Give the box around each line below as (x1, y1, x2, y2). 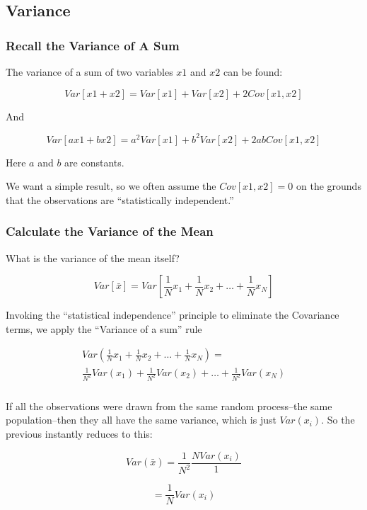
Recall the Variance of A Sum (6, 36, 180, 54)
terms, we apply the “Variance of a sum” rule (6, 321, 202, 336)
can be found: (223, 64, 283, 79)
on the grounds (296, 178, 361, 193)
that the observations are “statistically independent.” (6, 192, 234, 207)
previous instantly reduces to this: (6, 426, 153, 441)
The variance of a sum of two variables (6, 64, 173, 79)
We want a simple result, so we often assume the (6, 178, 216, 193)
